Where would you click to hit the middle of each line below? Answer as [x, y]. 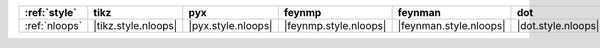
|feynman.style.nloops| [451, 25]
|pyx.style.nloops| [230, 25]
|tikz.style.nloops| [135, 25]
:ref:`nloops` [53, 25]
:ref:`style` [50, 12]
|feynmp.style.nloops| [335, 25]
